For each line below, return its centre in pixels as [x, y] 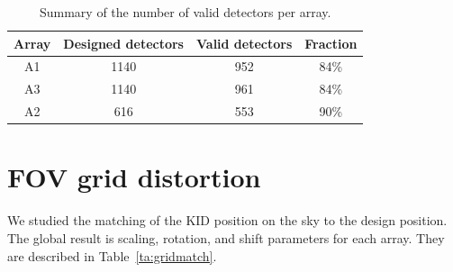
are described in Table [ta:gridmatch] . [112, 255]
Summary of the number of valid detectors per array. [185, 12]
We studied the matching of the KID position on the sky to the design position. [227, 220]
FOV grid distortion [134, 177]
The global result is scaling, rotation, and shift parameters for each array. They [226, 237]
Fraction [331, 43]
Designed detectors [123, 43]
